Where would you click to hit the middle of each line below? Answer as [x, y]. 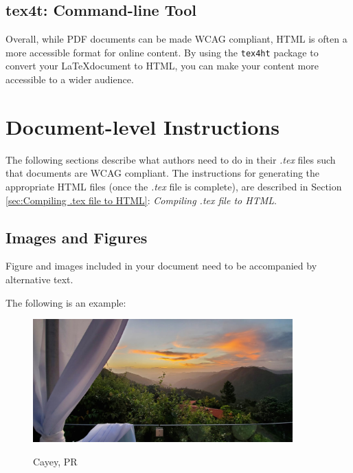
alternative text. [39, 279]
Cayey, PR [55, 461]
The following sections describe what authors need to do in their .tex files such [171, 159]
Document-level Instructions [143, 126]
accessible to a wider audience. [70, 79]
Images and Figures [77, 237]
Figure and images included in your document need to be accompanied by [161, 266]
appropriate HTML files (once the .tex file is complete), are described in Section [174, 186]
